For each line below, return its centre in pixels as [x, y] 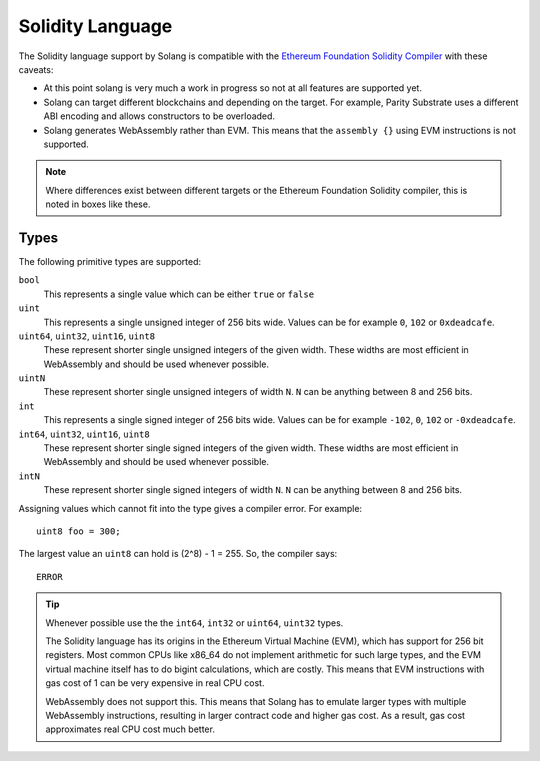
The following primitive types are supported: [110, 261]
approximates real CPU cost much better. [130, 729]
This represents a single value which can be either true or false [179, 294]
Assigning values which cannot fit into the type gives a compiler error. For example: [190, 508]
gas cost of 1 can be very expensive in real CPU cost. [155, 683]
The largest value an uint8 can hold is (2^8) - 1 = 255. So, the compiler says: [178, 554]
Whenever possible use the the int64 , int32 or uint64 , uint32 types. [194, 622]
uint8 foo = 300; [78, 531]
